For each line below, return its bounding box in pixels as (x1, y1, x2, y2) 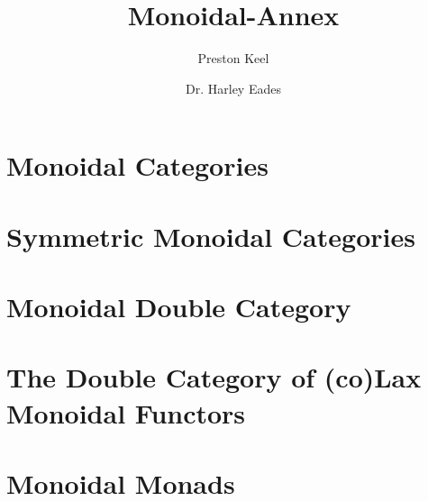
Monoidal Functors (6, 394, 246, 431)
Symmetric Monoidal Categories (6, 217, 415, 254)
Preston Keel (197, 49, 269, 68)
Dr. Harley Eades (186, 78, 281, 97)
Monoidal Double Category (6, 288, 351, 325)
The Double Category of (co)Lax (6, 359, 422, 396)
